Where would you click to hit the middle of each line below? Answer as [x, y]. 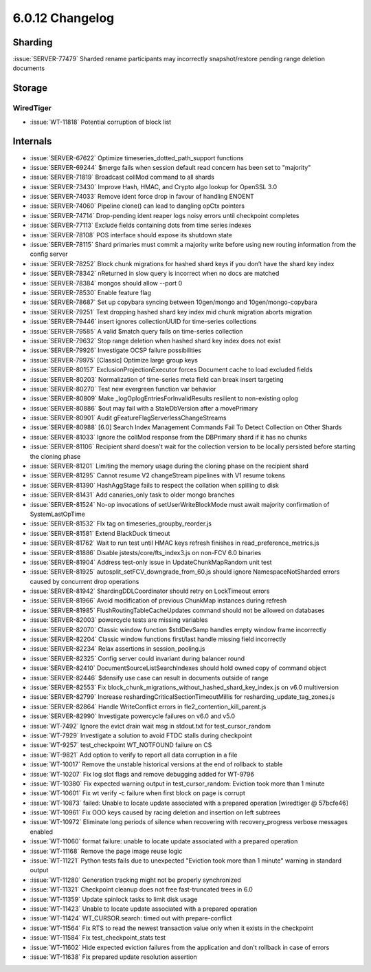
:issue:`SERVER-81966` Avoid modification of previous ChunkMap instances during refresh [158, 601]
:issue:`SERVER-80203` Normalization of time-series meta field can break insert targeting [157, 379]
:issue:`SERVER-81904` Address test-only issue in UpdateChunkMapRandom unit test [151, 562]
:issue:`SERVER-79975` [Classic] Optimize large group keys [114, 360]
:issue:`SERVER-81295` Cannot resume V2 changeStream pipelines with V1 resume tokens [157, 475]
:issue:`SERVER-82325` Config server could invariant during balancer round [137, 658]
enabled [41, 832]
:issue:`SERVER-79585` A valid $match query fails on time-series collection [136, 331]
